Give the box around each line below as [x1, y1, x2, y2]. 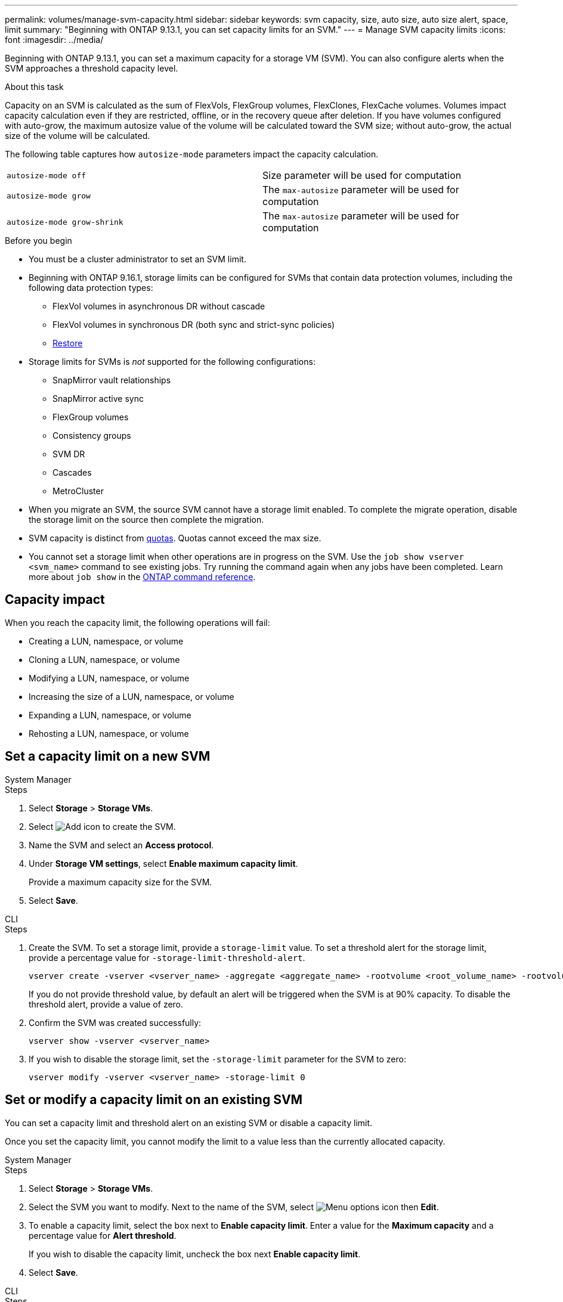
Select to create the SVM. [29, 821, 176, 832]
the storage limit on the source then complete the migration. [29, 514, 264, 525]
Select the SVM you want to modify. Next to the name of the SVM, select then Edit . [29, 1201, 439, 1212]
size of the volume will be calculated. [5, 131, 150, 141]
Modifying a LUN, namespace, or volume [29, 672, 190, 683]
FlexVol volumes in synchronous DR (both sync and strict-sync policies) [52, 320, 335, 330]
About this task [5, 82, 64, 92]
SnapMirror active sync [52, 393, 144, 404]
